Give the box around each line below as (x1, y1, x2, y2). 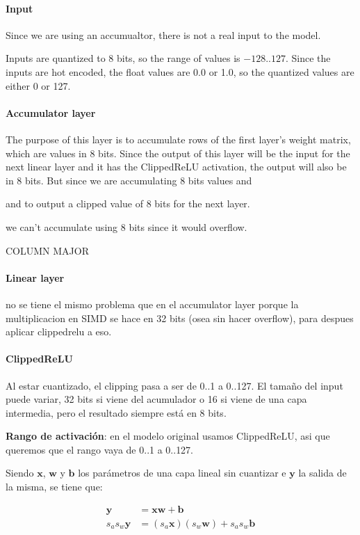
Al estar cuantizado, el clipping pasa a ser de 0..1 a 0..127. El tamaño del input (6, 378, 343, 392)
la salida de (298, 465, 347, 480)
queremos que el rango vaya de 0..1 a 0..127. (6, 442, 194, 456)
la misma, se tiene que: (6, 479, 103, 494)
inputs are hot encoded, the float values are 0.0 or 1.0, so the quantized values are (6, 64, 354, 79)
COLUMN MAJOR (6, 243, 89, 257)
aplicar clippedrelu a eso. (6, 324, 112, 339)
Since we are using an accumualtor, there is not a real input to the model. (6, 27, 321, 42)
